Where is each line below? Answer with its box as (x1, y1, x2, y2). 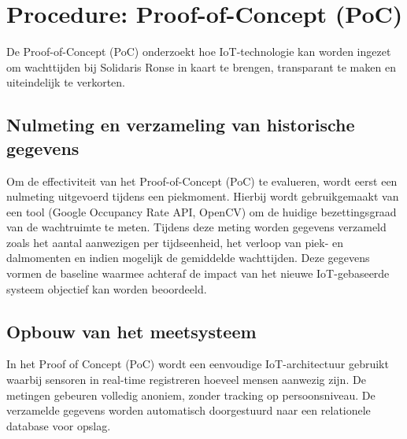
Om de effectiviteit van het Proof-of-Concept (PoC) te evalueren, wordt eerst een (6, 172, 398, 189)
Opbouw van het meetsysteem (6, 319, 257, 343)
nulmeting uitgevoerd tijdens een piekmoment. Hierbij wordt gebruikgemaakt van (6, 188, 399, 205)
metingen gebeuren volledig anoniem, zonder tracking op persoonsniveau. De (6, 386, 376, 403)
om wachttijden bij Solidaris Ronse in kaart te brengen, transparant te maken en (6, 58, 396, 75)
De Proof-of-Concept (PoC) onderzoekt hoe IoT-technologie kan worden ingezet (6, 43, 391, 60)
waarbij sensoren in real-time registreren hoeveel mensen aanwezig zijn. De (6, 371, 366, 388)
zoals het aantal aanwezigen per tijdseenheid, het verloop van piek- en (6, 234, 343, 250)
